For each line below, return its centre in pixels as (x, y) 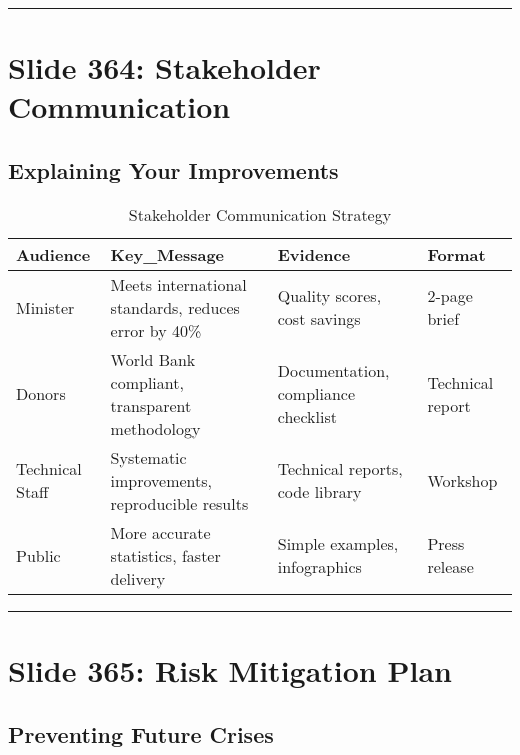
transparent (151, 405)
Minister (45, 307)
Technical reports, (340, 469)
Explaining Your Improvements (173, 169)
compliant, (147, 382)
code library (319, 492)
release (450, 567)
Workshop (462, 480)
